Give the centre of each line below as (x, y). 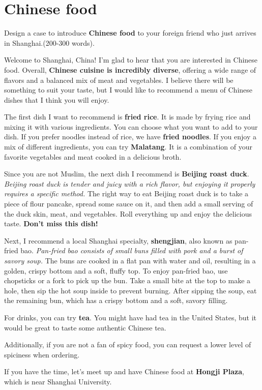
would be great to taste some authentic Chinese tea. (85, 327)
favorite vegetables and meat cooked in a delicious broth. (93, 156)
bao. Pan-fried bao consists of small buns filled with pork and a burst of (132, 250)
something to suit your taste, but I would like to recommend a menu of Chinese (128, 90)
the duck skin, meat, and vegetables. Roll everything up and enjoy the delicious (128, 213)
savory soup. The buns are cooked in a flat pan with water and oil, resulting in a (130, 260)
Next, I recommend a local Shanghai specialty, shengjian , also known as (118, 240)
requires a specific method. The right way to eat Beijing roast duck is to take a (126, 193)
